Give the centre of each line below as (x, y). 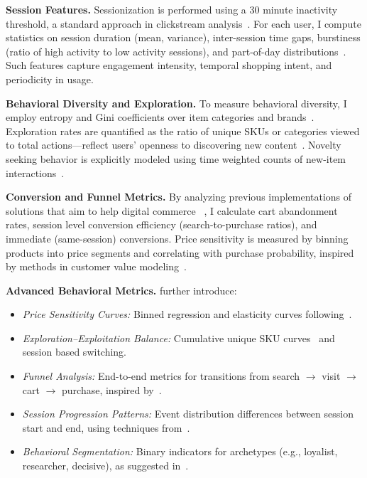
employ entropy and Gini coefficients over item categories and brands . (160, 117)
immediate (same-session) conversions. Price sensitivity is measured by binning (177, 238)
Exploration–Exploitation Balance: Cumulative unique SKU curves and (179, 338)
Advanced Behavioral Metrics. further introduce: (121, 290)
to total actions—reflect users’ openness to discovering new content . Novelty (174, 145)
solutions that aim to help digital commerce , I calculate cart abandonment (172, 210)
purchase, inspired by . (112, 389)
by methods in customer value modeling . (96, 266)
